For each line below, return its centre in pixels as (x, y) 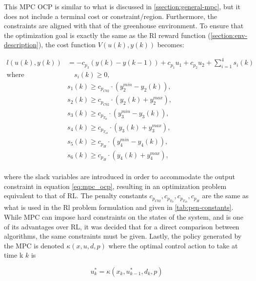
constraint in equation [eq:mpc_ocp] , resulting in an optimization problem (115, 186)
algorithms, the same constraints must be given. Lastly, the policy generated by (123, 236)
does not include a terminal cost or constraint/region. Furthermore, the (111, 16)
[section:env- (229, 35)
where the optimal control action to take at (173, 245)
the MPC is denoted (34, 245)
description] (21, 45)
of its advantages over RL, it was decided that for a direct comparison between (122, 226)
